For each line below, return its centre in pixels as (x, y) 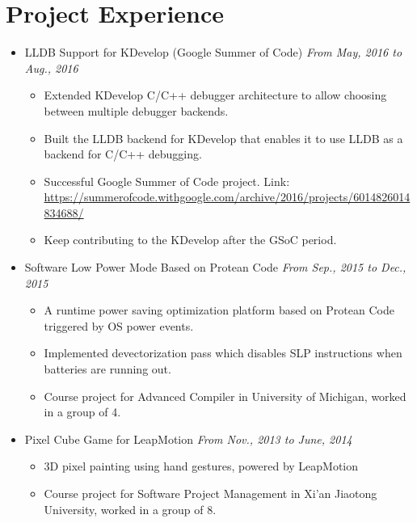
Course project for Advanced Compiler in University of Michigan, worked (225, 396)
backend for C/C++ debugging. (123, 154)
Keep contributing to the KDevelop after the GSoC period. (190, 240)
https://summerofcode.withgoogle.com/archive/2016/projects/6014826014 (227, 197)
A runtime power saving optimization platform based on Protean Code (219, 310)
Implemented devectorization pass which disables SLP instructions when (223, 353)
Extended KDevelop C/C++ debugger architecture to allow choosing (215, 95)
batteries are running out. (107, 369)
